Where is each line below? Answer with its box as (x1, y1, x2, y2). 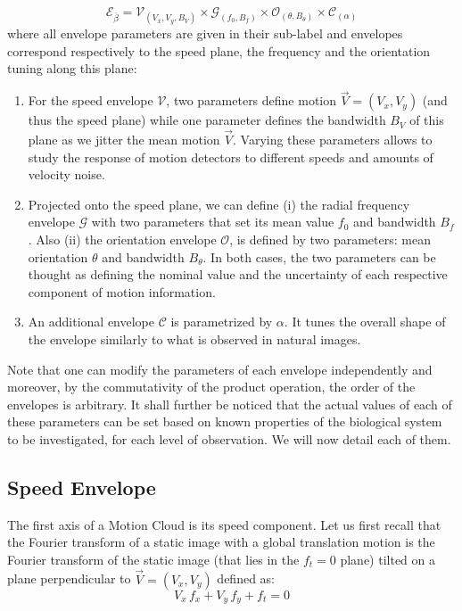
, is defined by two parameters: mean (229, 229, 431, 248)
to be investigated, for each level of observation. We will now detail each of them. (7, 429, 451, 448)
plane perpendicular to (7, 569, 131, 588)
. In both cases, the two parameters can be (202, 247, 436, 266)
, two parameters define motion (166, 91, 337, 110)
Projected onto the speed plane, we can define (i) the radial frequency (28, 194, 410, 213)
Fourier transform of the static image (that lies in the (7, 549, 300, 568)
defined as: (217, 569, 276, 588)
